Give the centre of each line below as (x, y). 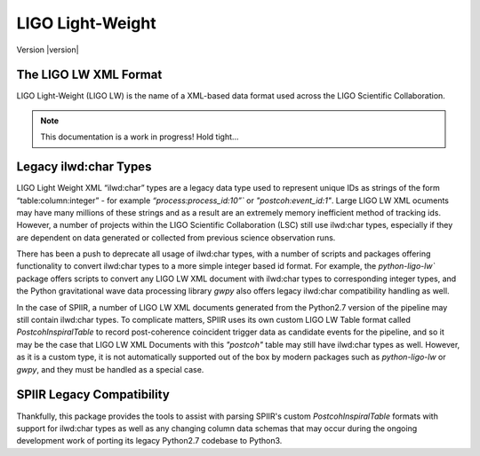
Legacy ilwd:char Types (84, 167)
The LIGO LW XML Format (89, 75)
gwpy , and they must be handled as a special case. (110, 369)
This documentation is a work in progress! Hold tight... (140, 137)
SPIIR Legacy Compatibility (93, 395)
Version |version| (48, 50)
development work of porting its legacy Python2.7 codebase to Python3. (149, 441)
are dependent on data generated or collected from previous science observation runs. (176, 237)
